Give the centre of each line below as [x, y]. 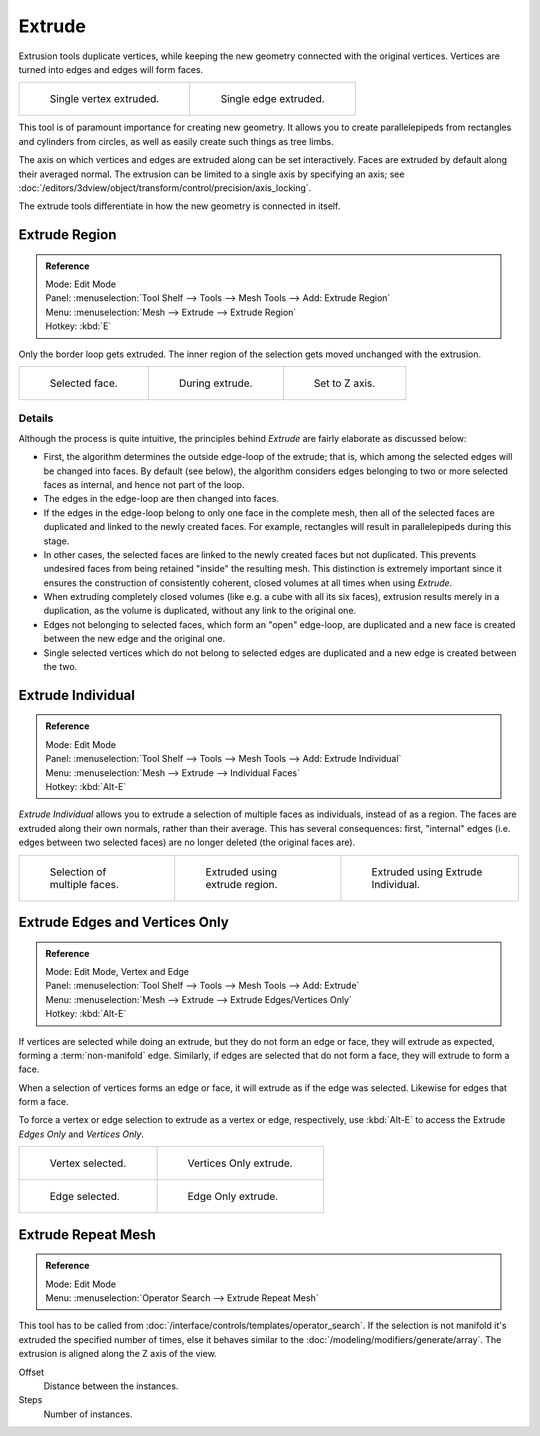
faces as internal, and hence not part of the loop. [144, 484]
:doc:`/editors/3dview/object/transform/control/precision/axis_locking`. [165, 187]
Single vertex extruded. [104, 99]
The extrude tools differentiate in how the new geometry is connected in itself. [179, 206]
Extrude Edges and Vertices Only [123, 921]
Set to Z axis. [344, 383]
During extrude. [215, 383]
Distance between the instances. [111, 1386]
